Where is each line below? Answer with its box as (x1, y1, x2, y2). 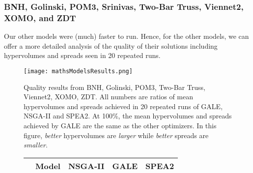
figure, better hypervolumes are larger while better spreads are (24, 130, 209, 140)
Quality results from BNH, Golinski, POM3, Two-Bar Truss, (24, 82, 205, 92)
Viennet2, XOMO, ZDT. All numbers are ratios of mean (24, 91, 194, 102)
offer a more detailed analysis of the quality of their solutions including (4, 40, 218, 51)
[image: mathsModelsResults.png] (24, 67, 133, 75)
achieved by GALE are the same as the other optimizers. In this (24, 120, 217, 130)
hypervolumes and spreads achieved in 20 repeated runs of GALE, (24, 101, 223, 111)
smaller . (24, 140, 48, 150)
